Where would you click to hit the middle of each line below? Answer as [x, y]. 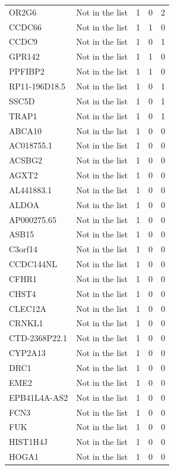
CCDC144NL [33, 264]
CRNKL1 [26, 323]
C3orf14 [23, 249]
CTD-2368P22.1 [38, 338]
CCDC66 [26, 27]
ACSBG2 [26, 160]
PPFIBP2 [27, 71]
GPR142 [24, 56]
